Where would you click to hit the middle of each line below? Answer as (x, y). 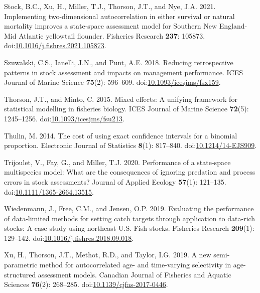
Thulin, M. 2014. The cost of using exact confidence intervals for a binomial (121, 135)
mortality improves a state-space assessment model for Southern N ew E (114, 26)
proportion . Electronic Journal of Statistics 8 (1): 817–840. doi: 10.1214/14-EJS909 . (131, 145)
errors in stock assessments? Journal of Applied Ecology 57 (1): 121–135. (115, 181)
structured (20, 274)
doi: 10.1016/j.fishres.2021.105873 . (55, 45)
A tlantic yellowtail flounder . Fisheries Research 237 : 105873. (112, 35)
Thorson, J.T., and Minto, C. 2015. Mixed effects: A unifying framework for (121, 99)
